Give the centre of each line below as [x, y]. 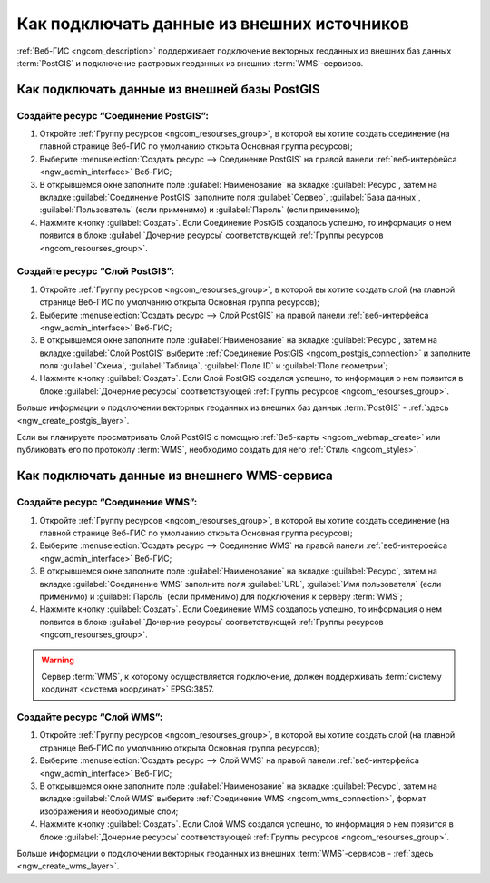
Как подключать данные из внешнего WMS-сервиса [175, 476]
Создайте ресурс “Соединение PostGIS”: [113, 115]
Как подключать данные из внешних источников [213, 24]
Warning [58, 660]
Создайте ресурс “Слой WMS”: [90, 717]
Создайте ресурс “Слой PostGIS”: [96, 271]
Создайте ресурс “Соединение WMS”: [107, 502]
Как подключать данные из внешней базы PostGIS [168, 89]
